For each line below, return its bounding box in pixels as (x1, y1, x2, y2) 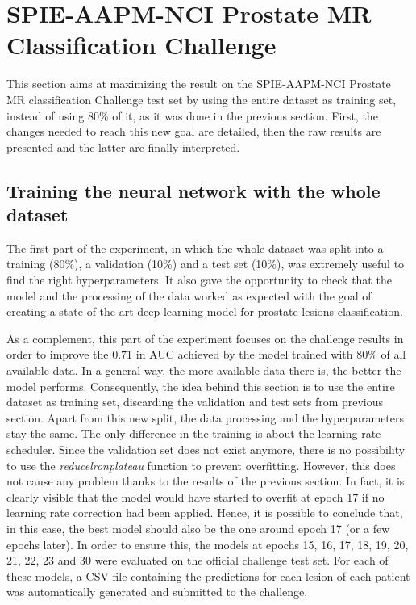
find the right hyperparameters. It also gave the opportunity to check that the (6, 271, 392, 288)
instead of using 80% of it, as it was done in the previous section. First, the (6, 107, 378, 124)
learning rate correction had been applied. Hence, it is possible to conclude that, (6, 504, 403, 521)
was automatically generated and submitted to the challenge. (6, 583, 308, 600)
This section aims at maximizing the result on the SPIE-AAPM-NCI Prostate (6, 75, 391, 92)
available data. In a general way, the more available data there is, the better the (6, 362, 401, 379)
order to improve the (6, 346, 109, 363)
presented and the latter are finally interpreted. (6, 138, 240, 155)
